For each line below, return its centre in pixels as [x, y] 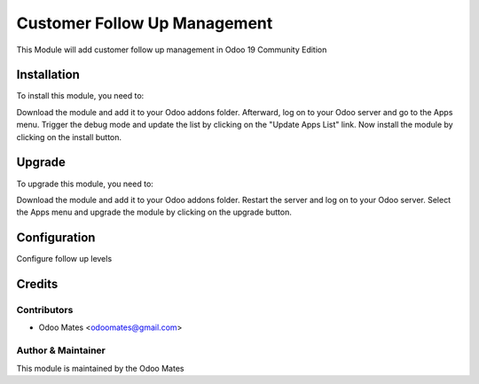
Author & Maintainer [61, 350]
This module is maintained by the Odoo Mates [100, 368]
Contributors [45, 310]
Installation [48, 75]
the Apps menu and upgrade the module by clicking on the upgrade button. [154, 212]
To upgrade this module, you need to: [85, 184]
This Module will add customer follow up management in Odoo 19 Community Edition [172, 50]
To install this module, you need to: [80, 96]
